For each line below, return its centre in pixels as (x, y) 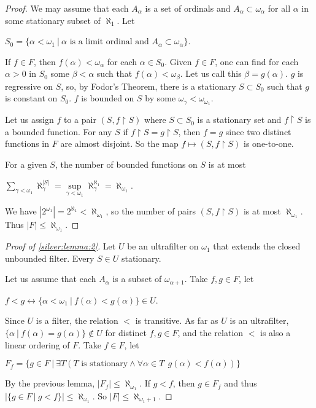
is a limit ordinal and (109, 42)
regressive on (29, 86)
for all (279, 8)
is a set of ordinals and (188, 8)
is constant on (31, 98)
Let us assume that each (51, 279)
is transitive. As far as (177, 320)
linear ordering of (37, 344)
